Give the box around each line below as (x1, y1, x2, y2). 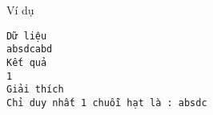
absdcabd (6, 43, 53, 55)
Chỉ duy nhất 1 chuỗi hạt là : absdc (6, 97, 207, 109)
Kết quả (6, 56, 47, 68)
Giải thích (6, 84, 64, 96)
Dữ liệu (6, 30, 47, 42)
